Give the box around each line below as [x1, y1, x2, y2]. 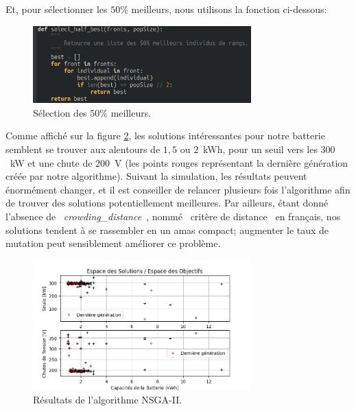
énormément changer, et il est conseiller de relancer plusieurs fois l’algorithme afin [5, 182, 351, 196]
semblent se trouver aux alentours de [5, 141, 161, 156]
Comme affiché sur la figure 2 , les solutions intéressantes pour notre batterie [5, 128, 325, 143]
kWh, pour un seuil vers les [203, 141, 318, 156]
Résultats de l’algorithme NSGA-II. [33, 392, 182, 407]
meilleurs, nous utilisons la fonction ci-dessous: [131, 2, 327, 16]
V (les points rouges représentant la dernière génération [115, 155, 348, 169]
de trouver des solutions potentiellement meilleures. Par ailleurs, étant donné [5, 196, 329, 210]
